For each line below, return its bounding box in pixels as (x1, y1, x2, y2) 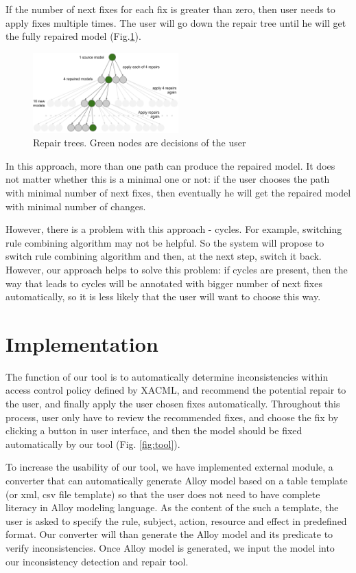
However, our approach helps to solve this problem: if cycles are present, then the (5, 262, 348, 276)
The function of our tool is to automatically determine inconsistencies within (5, 369, 329, 383)
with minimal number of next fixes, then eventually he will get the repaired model (5, 185, 351, 199)
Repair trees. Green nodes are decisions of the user (33, 135, 246, 150)
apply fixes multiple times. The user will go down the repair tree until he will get (5, 15, 346, 30)
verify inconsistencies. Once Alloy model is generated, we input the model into (5, 540, 335, 554)
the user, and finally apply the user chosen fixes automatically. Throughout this (5, 396, 340, 411)
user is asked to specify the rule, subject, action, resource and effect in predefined (5, 513, 347, 528)
